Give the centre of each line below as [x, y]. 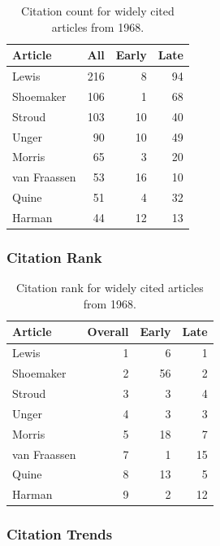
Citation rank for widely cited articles [110, 288]
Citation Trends [60, 534]
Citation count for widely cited [98, 11]
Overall [108, 332]
